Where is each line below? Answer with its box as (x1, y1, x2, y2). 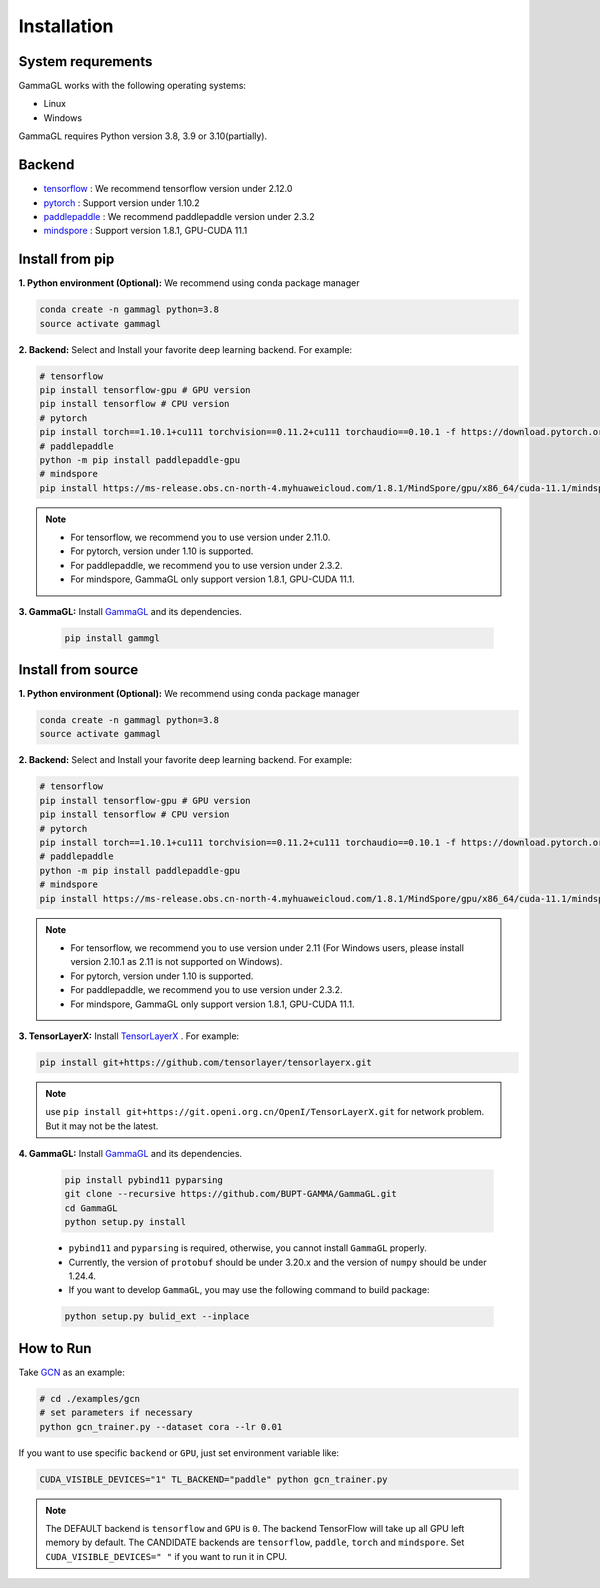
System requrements (18, 53, 153, 70)
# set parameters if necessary (39, 1407, 194, 1419)
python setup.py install (64, 1216, 187, 1228)
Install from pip (18, 251, 115, 268)
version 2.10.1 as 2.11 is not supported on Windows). (70, 956, 283, 968)
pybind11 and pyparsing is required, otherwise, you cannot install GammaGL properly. (68, 1242, 427, 1254)
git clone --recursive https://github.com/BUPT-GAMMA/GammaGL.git (64, 1188, 397, 1200)
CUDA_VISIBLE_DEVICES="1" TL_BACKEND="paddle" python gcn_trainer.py (39, 1473, 388, 1485)
